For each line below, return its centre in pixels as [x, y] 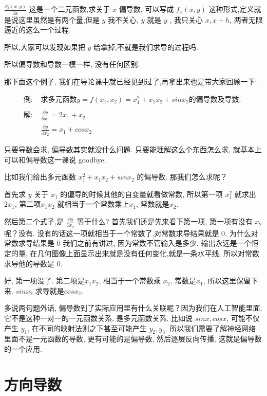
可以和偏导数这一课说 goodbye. [55, 159]
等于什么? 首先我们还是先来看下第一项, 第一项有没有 [165, 221]
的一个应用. [23, 348]
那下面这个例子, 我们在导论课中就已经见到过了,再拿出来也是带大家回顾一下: [131, 82]
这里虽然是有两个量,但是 [59, 19]
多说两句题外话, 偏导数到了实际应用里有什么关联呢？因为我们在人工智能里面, [133, 308]
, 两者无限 [246, 19]
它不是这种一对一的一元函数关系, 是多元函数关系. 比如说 [99, 318]
